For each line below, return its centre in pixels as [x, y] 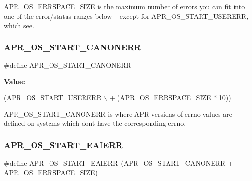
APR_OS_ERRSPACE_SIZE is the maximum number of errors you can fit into [125, 6]
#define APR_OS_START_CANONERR [67, 65]
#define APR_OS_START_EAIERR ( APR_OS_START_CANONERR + [118, 163]
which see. [19, 25]
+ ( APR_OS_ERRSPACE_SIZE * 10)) [170, 98]
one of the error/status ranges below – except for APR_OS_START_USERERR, [126, 16]
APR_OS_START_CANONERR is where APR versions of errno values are [118, 113]
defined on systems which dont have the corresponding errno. [95, 123]
